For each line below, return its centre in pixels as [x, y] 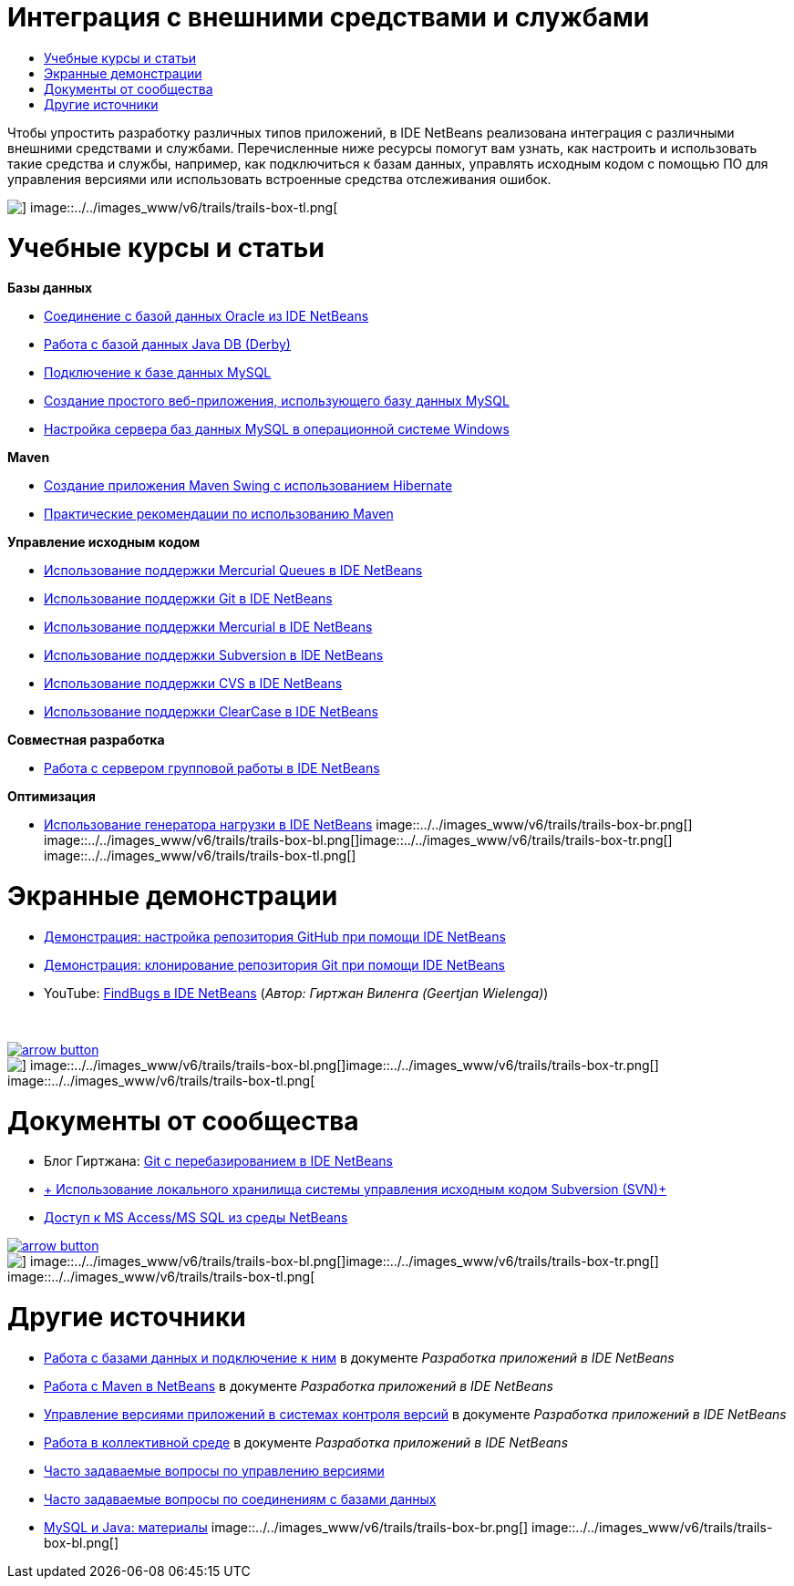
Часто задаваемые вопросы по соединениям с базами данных [240, 1498]
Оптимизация [52, 797]
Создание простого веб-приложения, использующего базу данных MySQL [277, 401]
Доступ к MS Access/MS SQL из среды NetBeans [196, 1218]
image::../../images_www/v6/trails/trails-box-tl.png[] [200, 856]
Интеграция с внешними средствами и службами [329, 17]
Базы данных [50, 288]
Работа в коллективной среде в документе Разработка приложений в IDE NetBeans [306, 1442]
